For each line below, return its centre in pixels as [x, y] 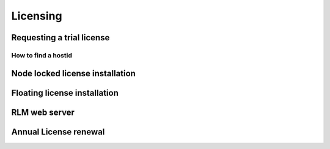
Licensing [37, 16]
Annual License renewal [58, 132]
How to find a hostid [42, 55]
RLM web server [43, 112]
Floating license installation [65, 93]
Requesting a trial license [61, 38]
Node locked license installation [73, 73]
